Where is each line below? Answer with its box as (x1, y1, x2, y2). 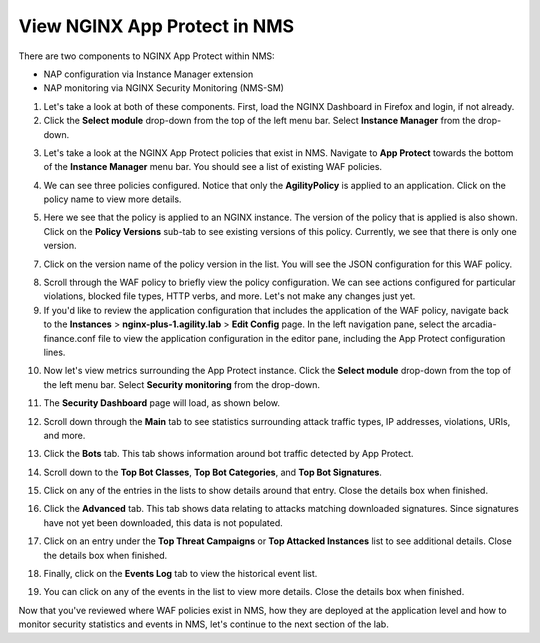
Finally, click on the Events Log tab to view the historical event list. (43, 568, 318, 580)
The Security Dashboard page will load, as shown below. (43, 397, 280, 409)
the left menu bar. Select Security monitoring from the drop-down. (43, 378, 320, 390)
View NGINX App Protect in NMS (18, 15, 295, 37)
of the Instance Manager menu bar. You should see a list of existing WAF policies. (43, 161, 383, 173)
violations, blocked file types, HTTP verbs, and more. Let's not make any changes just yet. (43, 290, 416, 302)
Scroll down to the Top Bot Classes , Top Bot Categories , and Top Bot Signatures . (43, 466, 382, 478)
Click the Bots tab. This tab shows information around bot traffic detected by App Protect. (43, 448, 414, 460)
